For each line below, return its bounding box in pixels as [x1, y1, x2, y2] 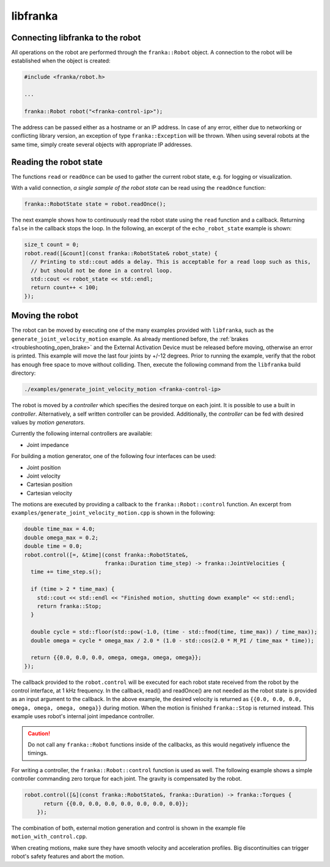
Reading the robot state [11, 157, 103, 167]
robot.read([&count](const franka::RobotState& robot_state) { [24, 250, 218, 257]
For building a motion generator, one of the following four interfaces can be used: [11, 452, 216, 460]
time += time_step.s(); [31, 568, 102, 576]
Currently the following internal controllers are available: [11, 430, 153, 437]
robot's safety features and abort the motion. [11, 853, 125, 860]
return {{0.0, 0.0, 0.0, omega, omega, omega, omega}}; [31, 654, 202, 661]
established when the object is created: [11, 57, 111, 64]
